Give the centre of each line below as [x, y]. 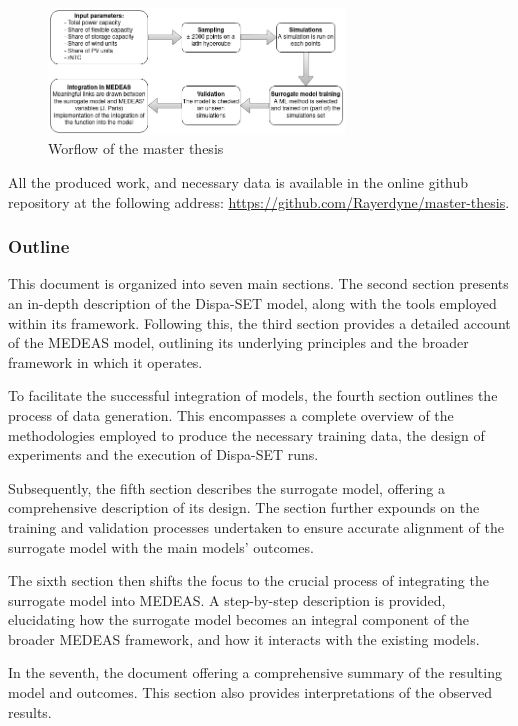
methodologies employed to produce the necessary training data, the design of [246, 434]
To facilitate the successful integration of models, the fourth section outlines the [253, 395]
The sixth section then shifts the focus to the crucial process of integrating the [248, 580]
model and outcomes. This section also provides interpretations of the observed [250, 692]
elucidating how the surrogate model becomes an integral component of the [239, 619]
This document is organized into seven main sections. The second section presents [258, 283]
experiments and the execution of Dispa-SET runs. [163, 454]
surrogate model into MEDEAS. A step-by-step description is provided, [227, 599]
